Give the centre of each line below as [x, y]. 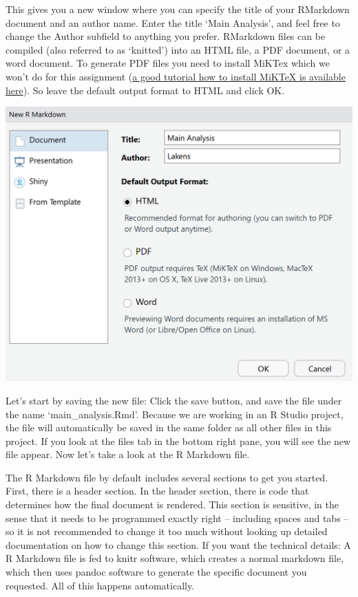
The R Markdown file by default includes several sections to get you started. [167, 477]
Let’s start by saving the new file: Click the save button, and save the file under [174, 400]
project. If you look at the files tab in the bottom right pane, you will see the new [178, 441]
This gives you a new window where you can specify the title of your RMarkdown [178, 9]
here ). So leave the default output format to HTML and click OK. [145, 90]
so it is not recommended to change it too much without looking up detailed [167, 531]
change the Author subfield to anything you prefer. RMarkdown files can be [166, 36]
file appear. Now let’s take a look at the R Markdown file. [128, 454]
